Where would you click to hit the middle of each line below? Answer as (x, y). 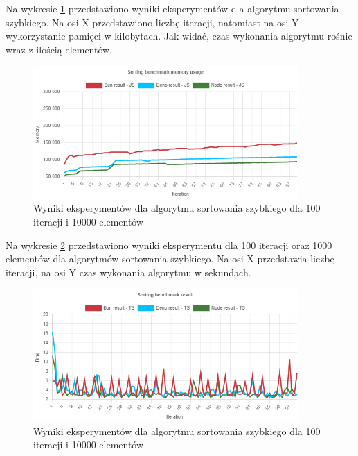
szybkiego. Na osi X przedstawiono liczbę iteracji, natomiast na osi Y (152, 22)
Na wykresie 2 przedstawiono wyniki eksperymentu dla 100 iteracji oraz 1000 (169, 245)
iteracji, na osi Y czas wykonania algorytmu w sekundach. (128, 272)
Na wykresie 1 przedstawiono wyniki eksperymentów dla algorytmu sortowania (172, 8)
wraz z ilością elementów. (59, 49)
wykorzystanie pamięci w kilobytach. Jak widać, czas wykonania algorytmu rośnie (179, 36)
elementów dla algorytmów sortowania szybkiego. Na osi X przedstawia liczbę (170, 259)
